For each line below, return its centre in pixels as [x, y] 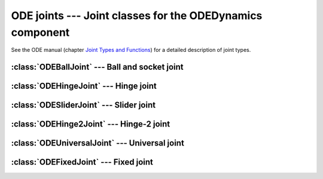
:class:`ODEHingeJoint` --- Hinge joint [84, 86]
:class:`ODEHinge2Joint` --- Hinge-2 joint [91, 124]
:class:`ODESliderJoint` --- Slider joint [83, 105]
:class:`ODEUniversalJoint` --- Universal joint [98, 143]
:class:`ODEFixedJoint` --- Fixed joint [82, 162]
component [40, 32]
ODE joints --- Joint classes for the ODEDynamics [137, 16]
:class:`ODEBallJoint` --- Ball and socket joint [97, 67]
